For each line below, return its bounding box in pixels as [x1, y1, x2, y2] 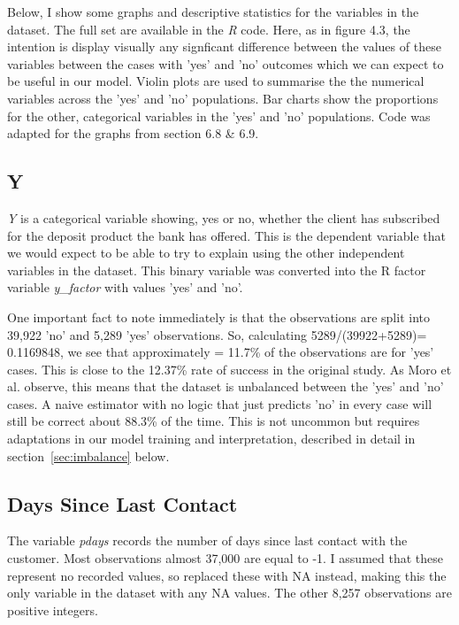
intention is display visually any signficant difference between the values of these [7, 37, 441, 56]
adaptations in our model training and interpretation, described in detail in [7, 429, 416, 448]
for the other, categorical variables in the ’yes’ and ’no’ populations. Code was [7, 106, 431, 125]
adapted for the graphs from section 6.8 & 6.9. [7, 124, 259, 143]
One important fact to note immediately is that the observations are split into [7, 307, 430, 326]
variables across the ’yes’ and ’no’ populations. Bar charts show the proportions [7, 89, 439, 107]
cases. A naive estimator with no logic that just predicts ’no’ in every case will [7, 394, 432, 413]
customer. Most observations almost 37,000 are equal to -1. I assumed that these [7, 549, 443, 567]
